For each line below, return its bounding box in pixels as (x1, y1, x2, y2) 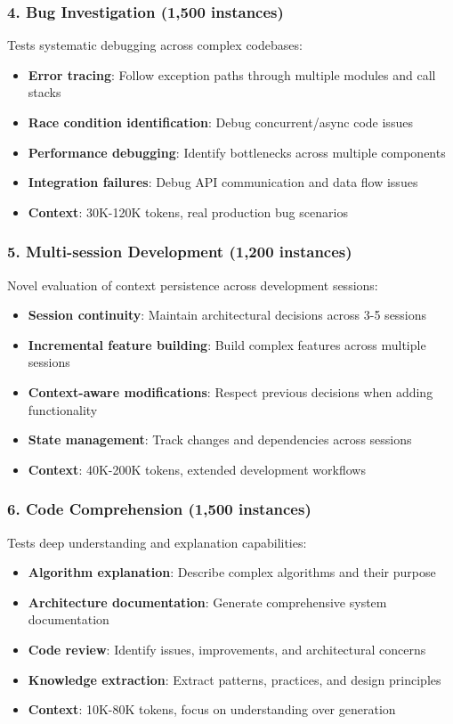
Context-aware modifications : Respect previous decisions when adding (28, 382, 433, 401)
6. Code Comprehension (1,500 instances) (7, 498, 311, 520)
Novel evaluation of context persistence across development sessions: (7, 275, 378, 294)
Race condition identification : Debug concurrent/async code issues (28, 113, 413, 131)
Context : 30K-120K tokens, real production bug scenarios (28, 202, 348, 221)
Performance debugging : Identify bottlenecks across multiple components (28, 142, 446, 161)
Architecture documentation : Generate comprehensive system (28, 592, 387, 611)
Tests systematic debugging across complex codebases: (7, 36, 303, 54)
